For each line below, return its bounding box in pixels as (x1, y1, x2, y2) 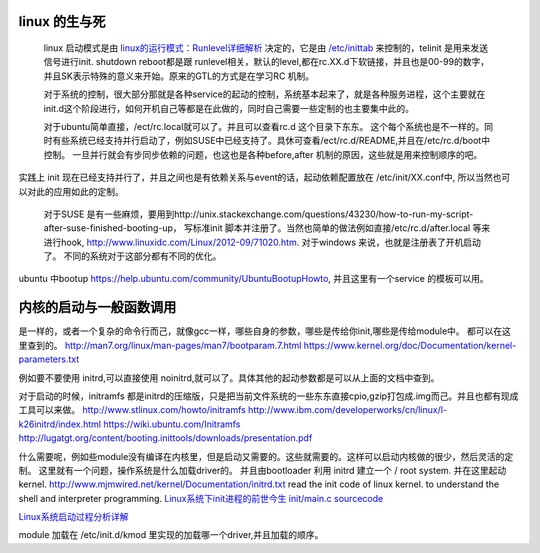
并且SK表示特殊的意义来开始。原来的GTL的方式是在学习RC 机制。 (43, 70, 315, 82)
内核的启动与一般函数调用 (18, 299, 177, 316)
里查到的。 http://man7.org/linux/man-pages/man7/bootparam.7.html (18, 339, 302, 351)
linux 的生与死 (18, 13, 106, 30)
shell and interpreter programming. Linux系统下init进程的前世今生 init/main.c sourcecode (18, 492, 384, 504)
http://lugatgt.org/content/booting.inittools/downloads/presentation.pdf (18, 432, 313, 444)
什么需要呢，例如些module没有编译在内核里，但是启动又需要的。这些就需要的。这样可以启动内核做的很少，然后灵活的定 (18, 450, 514, 462)
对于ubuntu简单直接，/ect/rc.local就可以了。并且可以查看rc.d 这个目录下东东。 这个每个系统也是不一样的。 (43, 120, 485, 132)
